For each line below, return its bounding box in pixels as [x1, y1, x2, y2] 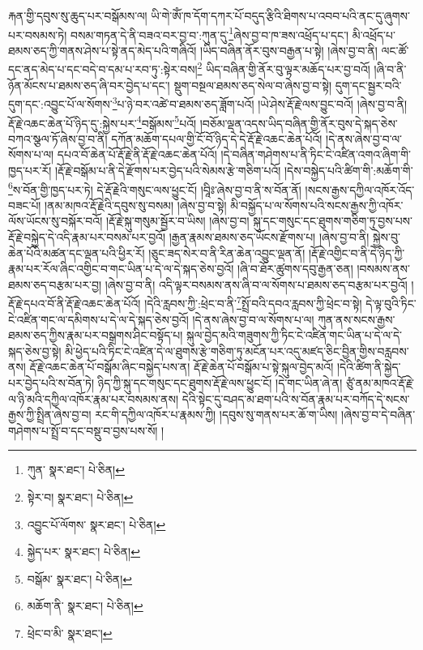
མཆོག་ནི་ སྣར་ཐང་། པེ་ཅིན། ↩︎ [27, 597, 143, 614]
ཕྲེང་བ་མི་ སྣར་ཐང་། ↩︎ [27, 624, 113, 641]
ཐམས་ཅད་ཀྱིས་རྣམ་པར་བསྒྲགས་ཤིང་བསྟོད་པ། [8, 327, 183, 344]
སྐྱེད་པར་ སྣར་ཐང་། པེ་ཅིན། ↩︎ [27, 543, 140, 560]
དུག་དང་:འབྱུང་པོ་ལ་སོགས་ [8, 95, 113, 112]
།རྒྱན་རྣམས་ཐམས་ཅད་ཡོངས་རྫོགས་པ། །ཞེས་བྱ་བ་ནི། [169, 229, 370, 245]
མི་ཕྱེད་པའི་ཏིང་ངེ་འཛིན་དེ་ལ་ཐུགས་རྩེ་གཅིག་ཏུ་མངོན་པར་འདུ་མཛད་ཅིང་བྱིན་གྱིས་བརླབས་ [65, 342, 409, 359]
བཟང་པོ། [8, 196, 41, 213]
